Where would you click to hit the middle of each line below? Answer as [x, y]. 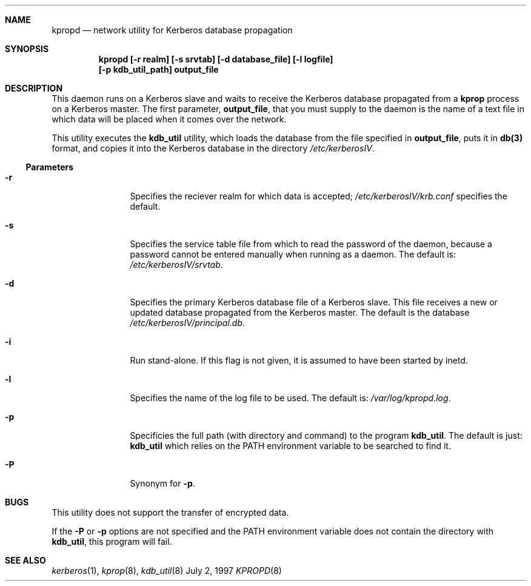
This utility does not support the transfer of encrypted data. [170, 512]
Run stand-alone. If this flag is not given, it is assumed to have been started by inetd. [299, 360]
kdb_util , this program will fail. [112, 541]
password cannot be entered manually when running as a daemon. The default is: [293, 254]
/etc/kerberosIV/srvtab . [176, 265]
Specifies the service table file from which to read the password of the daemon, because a [311, 244]
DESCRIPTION [34, 88]
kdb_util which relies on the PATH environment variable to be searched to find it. [290, 446]
